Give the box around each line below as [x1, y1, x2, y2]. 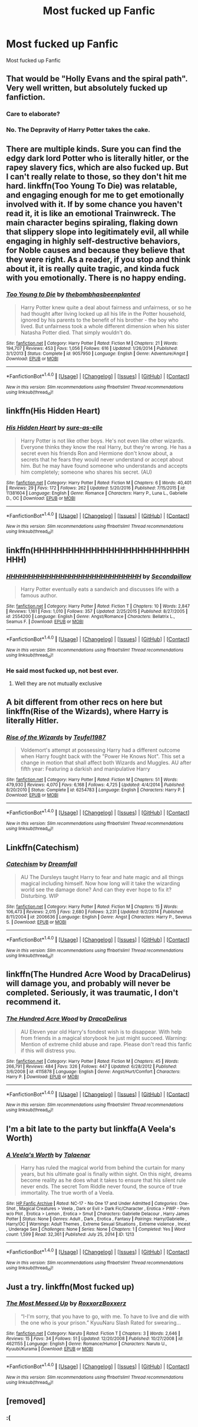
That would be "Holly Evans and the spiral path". [6, 74, 188, 84]
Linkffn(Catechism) [6, 843, 80, 853]
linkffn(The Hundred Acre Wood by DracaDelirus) [6, 969, 191, 979]
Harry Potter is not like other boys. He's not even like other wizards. [20, 437, 185, 444]
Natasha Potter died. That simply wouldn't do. [20, 329, 132, 336]
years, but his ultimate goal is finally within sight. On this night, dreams [20, 1171, 192, 1178]
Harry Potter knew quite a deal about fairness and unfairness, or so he [20, 303, 192, 310]
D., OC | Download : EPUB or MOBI [6, 495, 75, 501]
